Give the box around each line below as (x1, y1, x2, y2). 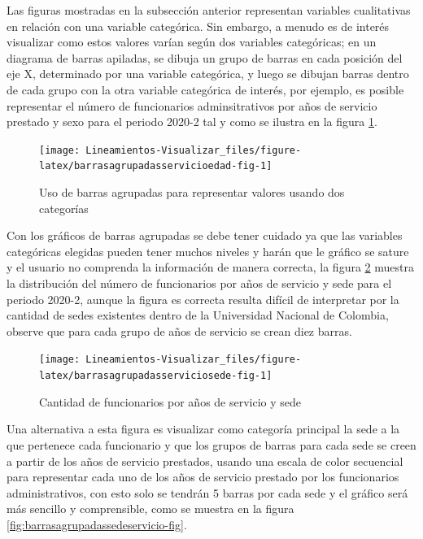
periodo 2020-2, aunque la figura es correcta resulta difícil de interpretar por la (7, 290, 399, 307)
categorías (39, 199, 89, 216)
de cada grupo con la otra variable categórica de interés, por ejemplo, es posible (7, 80, 404, 98)
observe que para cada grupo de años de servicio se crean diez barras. (7, 322, 352, 339)
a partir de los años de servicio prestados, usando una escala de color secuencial (7, 452, 403, 469)
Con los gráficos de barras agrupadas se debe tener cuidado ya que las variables (7, 227, 403, 244)
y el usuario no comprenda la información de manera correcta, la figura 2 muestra (7, 259, 414, 276)
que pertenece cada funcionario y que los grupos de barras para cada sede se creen (7, 436, 416, 453)
